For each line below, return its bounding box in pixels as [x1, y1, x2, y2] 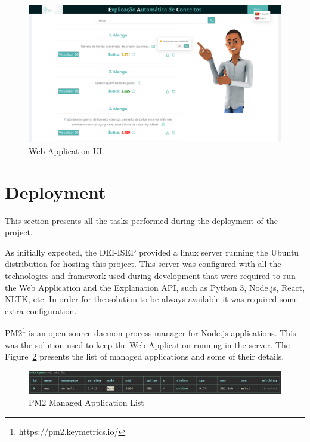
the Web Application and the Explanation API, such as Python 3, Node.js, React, [5, 281, 305, 293]
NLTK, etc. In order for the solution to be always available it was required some [5, 293, 298, 305]
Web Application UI [29, 144, 103, 156]
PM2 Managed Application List [29, 396, 144, 409]
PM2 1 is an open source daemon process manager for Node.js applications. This [5, 325, 296, 339]
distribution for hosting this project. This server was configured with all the [5, 257, 281, 270]
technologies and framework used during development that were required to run [5, 269, 296, 281]
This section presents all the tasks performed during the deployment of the [5, 214, 278, 226]
